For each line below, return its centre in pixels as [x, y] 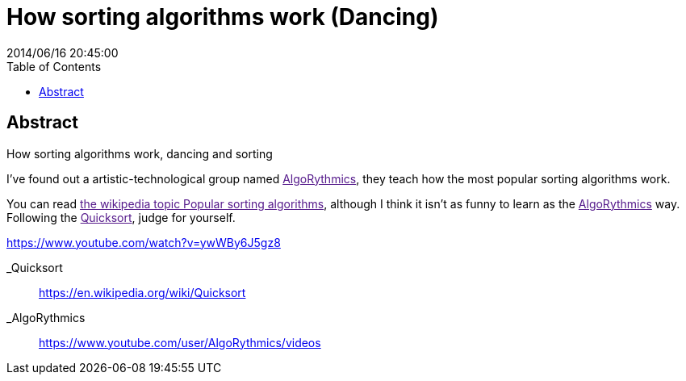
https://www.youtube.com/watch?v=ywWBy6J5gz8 [144, 242]
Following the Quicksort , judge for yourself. [121, 217]
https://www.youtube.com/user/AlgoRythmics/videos [180, 342]
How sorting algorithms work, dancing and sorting [140, 153]
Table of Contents [54, 66]
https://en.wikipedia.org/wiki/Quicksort [142, 292]
